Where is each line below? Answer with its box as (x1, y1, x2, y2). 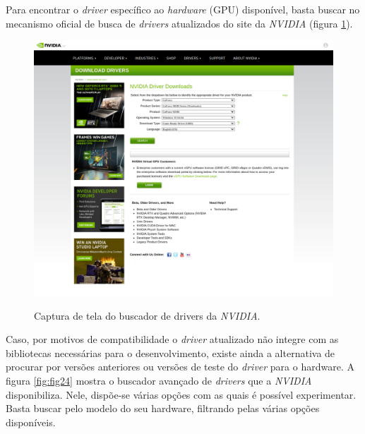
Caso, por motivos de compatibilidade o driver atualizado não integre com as (6, 332, 339, 346)
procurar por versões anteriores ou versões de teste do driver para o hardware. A (6, 359, 354, 374)
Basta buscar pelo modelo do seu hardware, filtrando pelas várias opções (6, 401, 320, 416)
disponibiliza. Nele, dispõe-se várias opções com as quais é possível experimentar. (6, 387, 357, 402)
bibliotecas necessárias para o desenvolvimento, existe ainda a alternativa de (6, 345, 335, 360)
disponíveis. (6, 414, 56, 429)
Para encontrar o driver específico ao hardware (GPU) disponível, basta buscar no (6, 2, 360, 16)
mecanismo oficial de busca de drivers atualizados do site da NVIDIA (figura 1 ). (6, 16, 353, 30)
